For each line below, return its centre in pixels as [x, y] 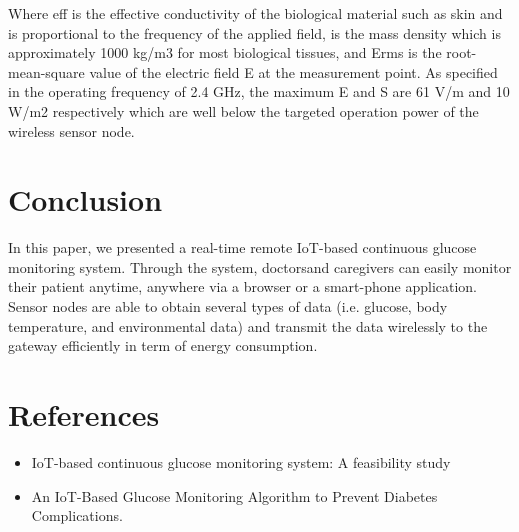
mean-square [46, 71]
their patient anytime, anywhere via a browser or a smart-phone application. [243, 286]
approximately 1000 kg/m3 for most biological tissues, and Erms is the [225, 52]
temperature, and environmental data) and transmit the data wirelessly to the [248, 325]
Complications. [77, 515]
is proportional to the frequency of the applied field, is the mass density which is [254, 32]
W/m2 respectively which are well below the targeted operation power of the [243, 110]
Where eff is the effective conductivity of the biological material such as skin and [255, 13]
